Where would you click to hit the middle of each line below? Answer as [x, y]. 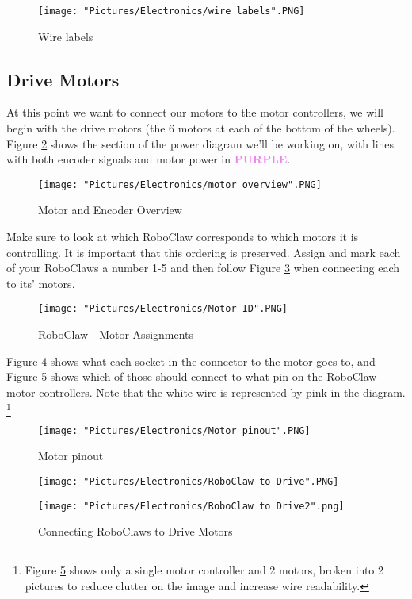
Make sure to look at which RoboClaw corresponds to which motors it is [183, 237]
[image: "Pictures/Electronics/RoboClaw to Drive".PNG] [189, 482]
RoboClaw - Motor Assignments [116, 334]
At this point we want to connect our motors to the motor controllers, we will [195, 112]
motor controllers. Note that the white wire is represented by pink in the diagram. [206, 392]
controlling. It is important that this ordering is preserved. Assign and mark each [204, 252]
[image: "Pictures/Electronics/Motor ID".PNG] [163, 309]
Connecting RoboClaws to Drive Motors [135, 531]
